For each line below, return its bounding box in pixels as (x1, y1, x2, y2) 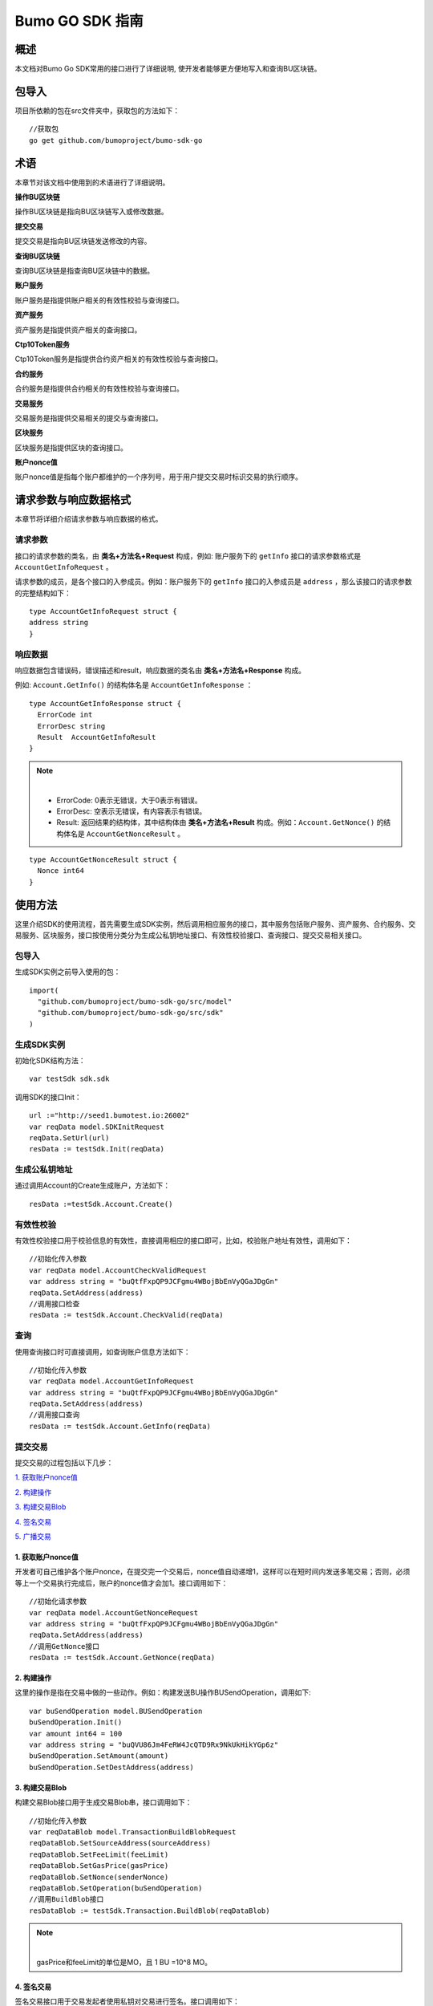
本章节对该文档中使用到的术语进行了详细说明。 (14, 177, 170, 187)
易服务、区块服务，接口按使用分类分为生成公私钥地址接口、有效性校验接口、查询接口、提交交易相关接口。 (14, 931, 366, 940)
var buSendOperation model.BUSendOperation (29, 1706, 203, 1716)
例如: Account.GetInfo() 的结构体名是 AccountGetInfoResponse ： (14, 680, 253, 690)
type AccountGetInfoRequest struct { (29, 607, 178, 616)
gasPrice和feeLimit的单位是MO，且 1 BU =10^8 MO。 (36, 1957, 212, 1967)
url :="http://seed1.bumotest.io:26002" (29, 1111, 190, 1120)
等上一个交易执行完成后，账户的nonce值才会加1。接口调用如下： (14, 1578, 229, 1588)
